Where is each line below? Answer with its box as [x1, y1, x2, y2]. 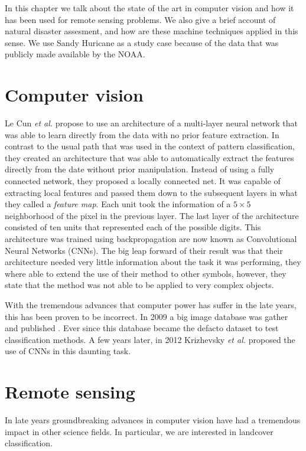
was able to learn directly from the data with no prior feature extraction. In [5, 128, 279, 140]
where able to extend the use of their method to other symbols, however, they [5, 267, 287, 279]
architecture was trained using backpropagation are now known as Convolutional [5, 233, 297, 245]
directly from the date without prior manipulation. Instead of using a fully [5, 163, 275, 175]
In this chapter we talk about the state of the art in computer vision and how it [5, 2, 294, 14]
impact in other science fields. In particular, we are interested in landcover [5, 425, 274, 437]
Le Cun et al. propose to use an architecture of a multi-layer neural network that [5, 117, 298, 129]
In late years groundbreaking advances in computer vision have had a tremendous [5, 414, 301, 426]
